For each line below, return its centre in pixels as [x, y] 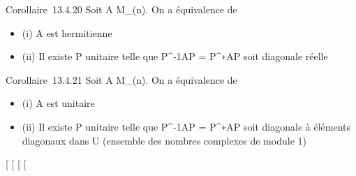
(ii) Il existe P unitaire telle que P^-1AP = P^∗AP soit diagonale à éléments [186, 126]
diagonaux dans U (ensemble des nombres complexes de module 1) [164, 140]
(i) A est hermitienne [67, 32]
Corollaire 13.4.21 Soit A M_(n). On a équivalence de [121, 79]
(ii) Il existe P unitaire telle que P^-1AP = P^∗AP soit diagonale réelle [175, 56]
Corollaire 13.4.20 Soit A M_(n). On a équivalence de [121, 9]
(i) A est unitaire [58, 103]
